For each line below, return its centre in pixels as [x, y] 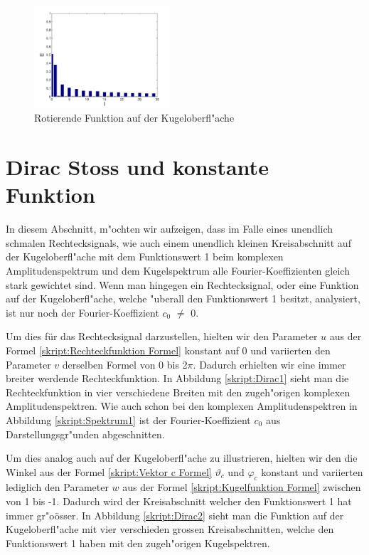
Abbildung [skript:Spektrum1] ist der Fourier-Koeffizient [128, 419]
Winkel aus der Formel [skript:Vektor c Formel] [109, 471]
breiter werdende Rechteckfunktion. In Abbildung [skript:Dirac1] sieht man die [177, 378]
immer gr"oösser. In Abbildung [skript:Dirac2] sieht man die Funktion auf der [175, 515]
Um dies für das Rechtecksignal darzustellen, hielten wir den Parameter [162, 336]
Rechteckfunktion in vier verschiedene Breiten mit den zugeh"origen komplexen [178, 392]
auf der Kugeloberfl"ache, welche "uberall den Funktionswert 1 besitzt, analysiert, [183, 298]
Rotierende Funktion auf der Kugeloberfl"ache [134, 118]
